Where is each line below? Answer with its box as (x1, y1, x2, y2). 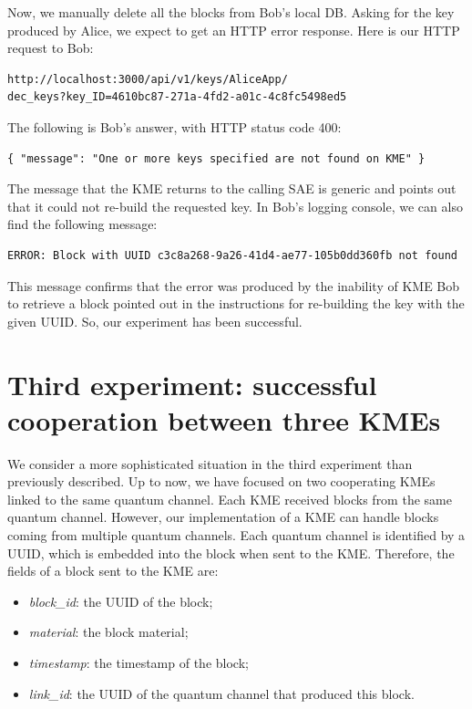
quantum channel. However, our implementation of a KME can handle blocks (7, 507, 439, 527)
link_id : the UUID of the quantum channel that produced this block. (28, 683, 415, 703)
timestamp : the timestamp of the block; (28, 652, 249, 672)
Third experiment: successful (7, 365, 377, 402)
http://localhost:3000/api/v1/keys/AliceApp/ (7, 72, 288, 86)
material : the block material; (28, 622, 189, 641)
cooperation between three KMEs (7, 401, 441, 438)
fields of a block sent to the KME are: (7, 561, 219, 580)
